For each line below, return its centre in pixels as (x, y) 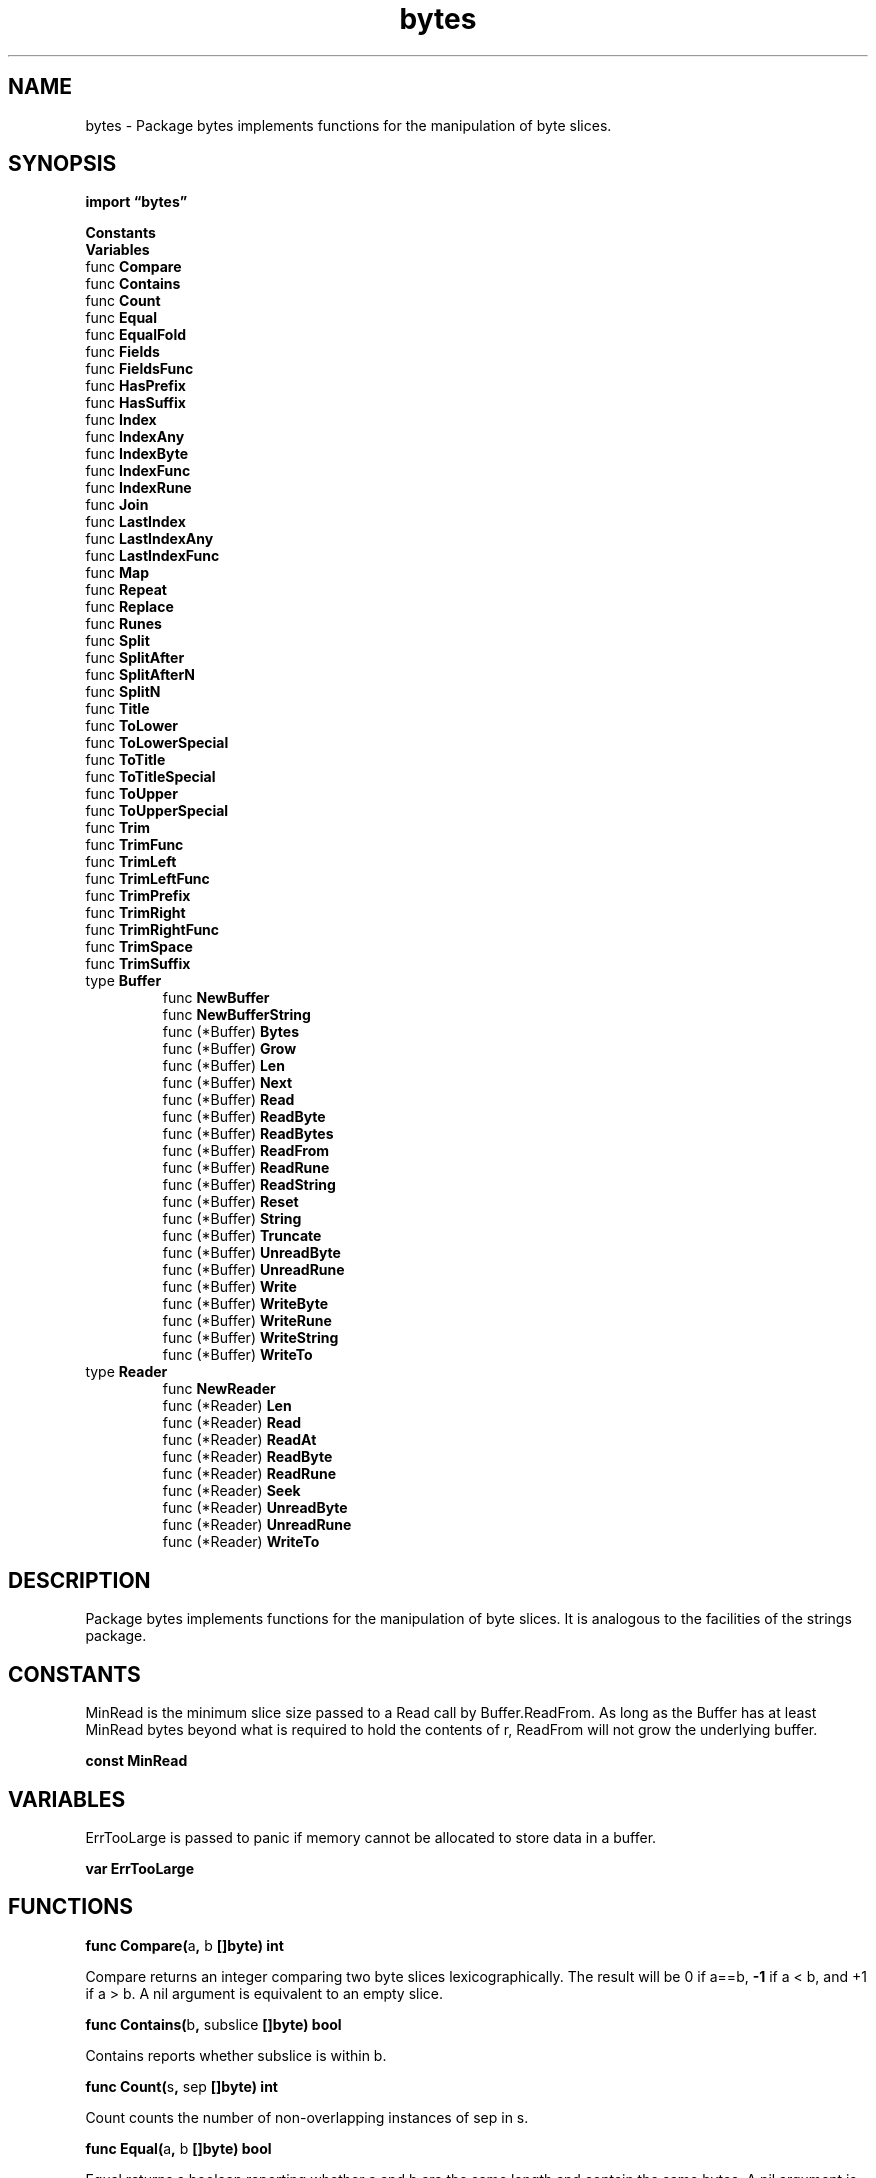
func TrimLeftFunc (147, 879)
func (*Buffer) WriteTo (237, 1355)
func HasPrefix (135, 386)
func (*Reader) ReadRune (249, 1474)
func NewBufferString (236, 1015)
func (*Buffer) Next (227, 1083)
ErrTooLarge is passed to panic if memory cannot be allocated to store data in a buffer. (371, 1837)
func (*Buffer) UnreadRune (253, 1270)
